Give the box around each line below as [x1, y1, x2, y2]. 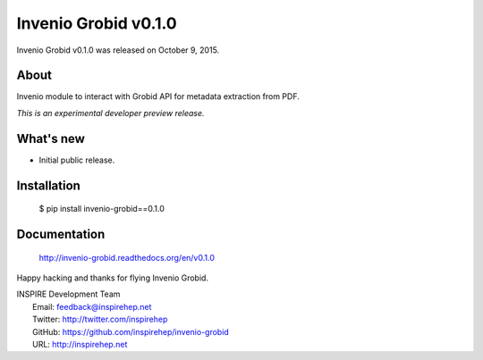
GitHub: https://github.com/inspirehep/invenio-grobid [32, 326, 230, 337]
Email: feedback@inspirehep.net [32, 301, 152, 312]
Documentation [16, 226, 106, 241]
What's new [16, 130, 85, 147]
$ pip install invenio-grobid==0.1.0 [38, 204, 165, 214]
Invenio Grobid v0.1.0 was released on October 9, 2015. [16, 45, 220, 55]
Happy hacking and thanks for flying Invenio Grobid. [16, 272, 209, 283]
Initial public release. [38, 155, 115, 165]
